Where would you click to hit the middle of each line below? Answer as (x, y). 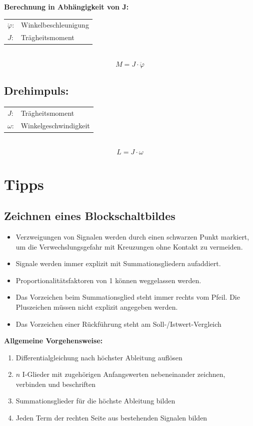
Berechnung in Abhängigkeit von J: (66, 7)
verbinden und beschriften (56, 384)
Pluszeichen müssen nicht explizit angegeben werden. (97, 306)
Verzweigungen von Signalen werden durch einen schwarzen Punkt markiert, (132, 236)
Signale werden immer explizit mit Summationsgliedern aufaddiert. (118, 263)
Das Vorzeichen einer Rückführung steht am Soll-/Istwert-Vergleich (118, 324)
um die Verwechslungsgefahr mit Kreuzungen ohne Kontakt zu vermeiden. (129, 246)
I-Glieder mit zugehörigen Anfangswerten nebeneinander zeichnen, (124, 374)
